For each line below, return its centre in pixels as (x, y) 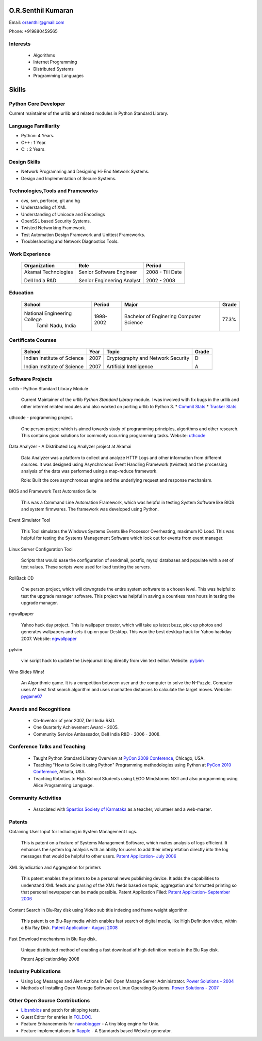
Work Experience (30, 254)
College (33, 319)
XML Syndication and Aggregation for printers (55, 867)
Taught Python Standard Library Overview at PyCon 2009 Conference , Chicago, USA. (119, 758)
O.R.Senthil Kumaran (41, 10)
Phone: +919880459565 (33, 31)
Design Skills (25, 162)
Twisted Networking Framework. (54, 228)
